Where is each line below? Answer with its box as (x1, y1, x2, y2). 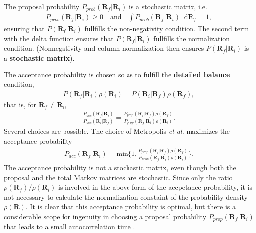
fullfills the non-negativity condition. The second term (84, 23, 249, 33)
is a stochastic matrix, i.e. (129, 1, 207, 11)
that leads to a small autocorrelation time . (4, 221, 135, 232)
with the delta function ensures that (4, 33, 114, 43)
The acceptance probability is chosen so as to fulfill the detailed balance (4, 69, 230, 79)
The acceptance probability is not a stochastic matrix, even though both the (4, 162, 236, 172)
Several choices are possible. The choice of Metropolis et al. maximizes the (4, 126, 230, 136)
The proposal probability (4, 1, 80, 11)
